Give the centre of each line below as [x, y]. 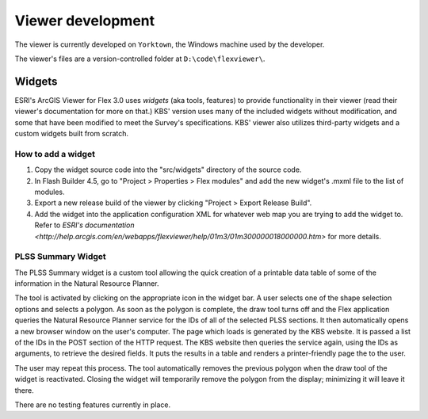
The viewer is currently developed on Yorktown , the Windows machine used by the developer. [170, 44]
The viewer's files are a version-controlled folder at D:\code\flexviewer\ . [140, 59]
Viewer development [85, 21]
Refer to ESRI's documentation [84, 225]
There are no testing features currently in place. [92, 405]
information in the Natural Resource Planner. [87, 284]
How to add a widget [55, 154]
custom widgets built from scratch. [72, 134]
